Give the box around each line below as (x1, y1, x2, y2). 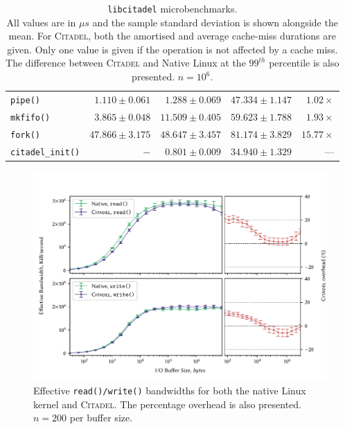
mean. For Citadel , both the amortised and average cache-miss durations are (8, 28, 336, 43)
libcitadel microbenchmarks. (107, 1, 238, 15)
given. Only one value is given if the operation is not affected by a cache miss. (7, 42, 338, 56)
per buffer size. (69, 410, 133, 425)
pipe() (10, 95, 40, 105)
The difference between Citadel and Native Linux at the (6, 55, 246, 70)
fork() (10, 130, 40, 140)
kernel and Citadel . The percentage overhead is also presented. (33, 396, 302, 411)
